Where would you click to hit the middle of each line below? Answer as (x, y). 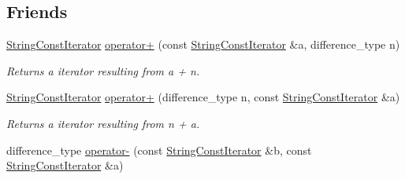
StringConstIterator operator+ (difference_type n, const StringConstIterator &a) (203, 97)
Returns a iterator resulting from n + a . (103, 123)
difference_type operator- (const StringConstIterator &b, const (159, 150)
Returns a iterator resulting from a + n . (103, 70)
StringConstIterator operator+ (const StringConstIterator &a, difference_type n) (203, 44)
